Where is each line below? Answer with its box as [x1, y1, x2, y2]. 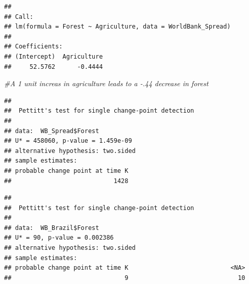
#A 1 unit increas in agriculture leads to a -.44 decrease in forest [4, 78, 209, 89]
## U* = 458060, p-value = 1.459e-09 [4, 137, 132, 145]
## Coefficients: [4, 43, 63, 50]
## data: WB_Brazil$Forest [4, 224, 99, 231]
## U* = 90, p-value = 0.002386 [4, 234, 114, 242]
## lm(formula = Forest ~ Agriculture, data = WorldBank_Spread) [4, 23, 231, 31]
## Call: [4, 13, 34, 20]
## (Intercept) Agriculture [4, 53, 103, 60]
